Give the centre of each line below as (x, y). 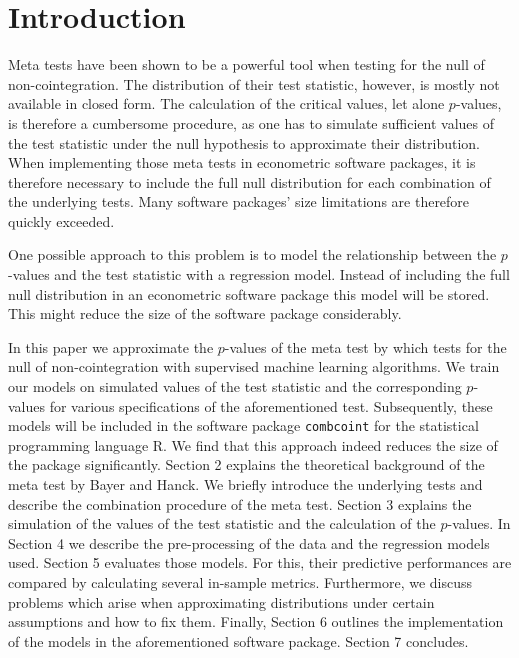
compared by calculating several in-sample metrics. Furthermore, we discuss (240, 582)
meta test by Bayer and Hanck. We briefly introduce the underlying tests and (245, 484)
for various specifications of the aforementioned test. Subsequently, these (271, 405)
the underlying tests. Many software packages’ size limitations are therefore (239, 201)
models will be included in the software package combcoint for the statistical (243, 425)
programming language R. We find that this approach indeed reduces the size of (253, 444)
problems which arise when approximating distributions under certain (221, 601)
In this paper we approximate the (111, 346)
